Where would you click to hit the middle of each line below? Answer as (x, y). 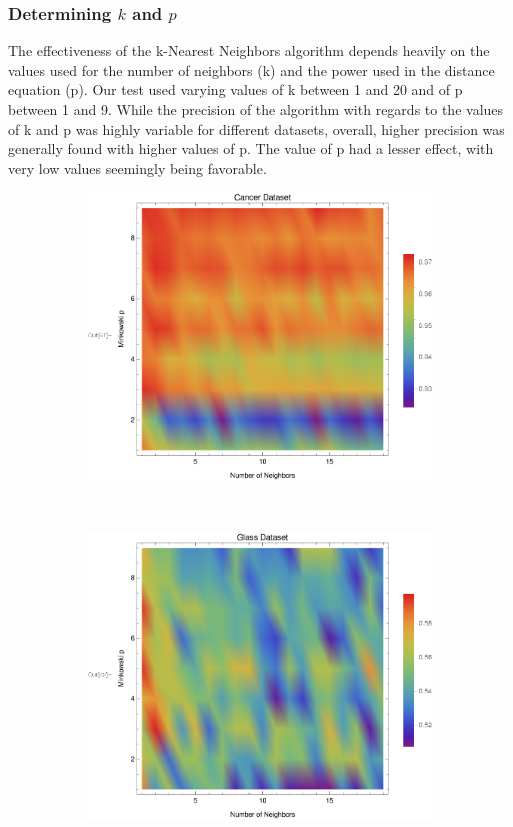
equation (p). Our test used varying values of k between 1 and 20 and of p (235, 89)
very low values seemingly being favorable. (137, 167)
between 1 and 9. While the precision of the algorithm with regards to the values (256, 109)
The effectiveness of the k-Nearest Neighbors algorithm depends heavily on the (249, 50)
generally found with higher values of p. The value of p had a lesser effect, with (251, 148)
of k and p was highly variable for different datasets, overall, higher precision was (256, 128)
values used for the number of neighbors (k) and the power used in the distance (251, 69)
